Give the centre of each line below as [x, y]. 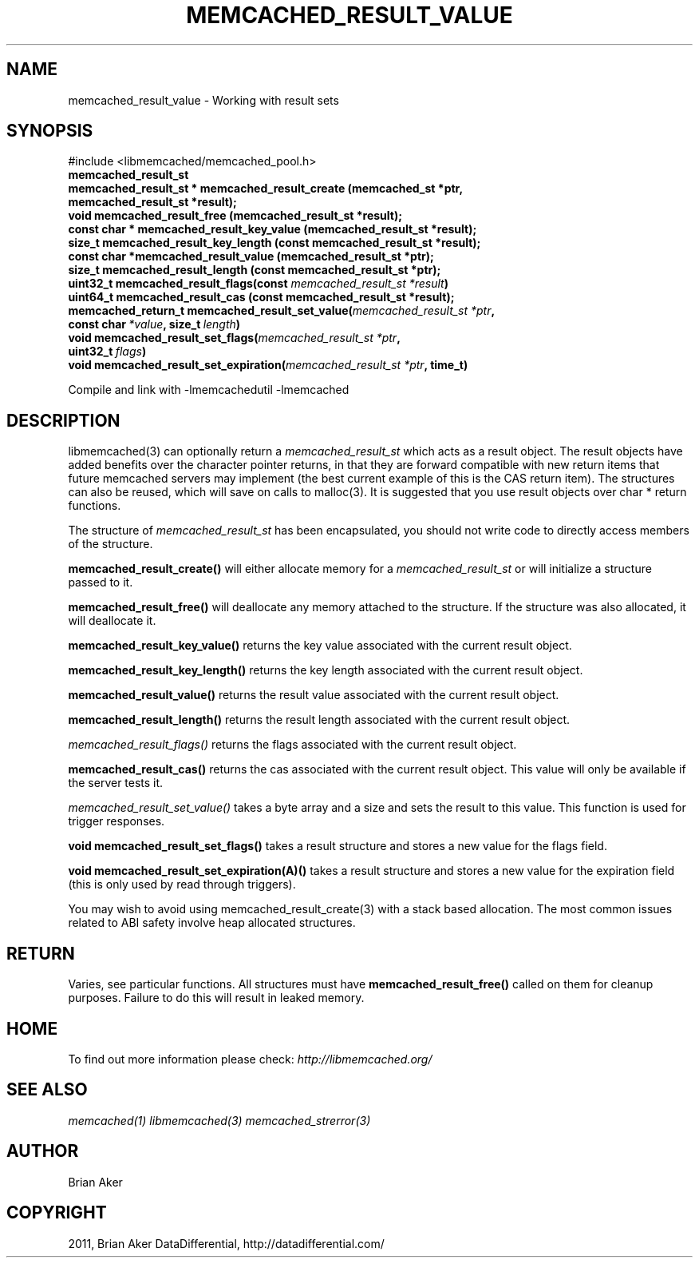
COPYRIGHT [57, 1213]
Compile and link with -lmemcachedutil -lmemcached [209, 390]
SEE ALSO [47, 1090]
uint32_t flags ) [107, 352]
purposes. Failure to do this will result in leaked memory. [216, 998]
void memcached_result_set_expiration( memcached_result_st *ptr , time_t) [268, 365]
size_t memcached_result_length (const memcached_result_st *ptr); [255, 270]
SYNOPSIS [50, 131]
